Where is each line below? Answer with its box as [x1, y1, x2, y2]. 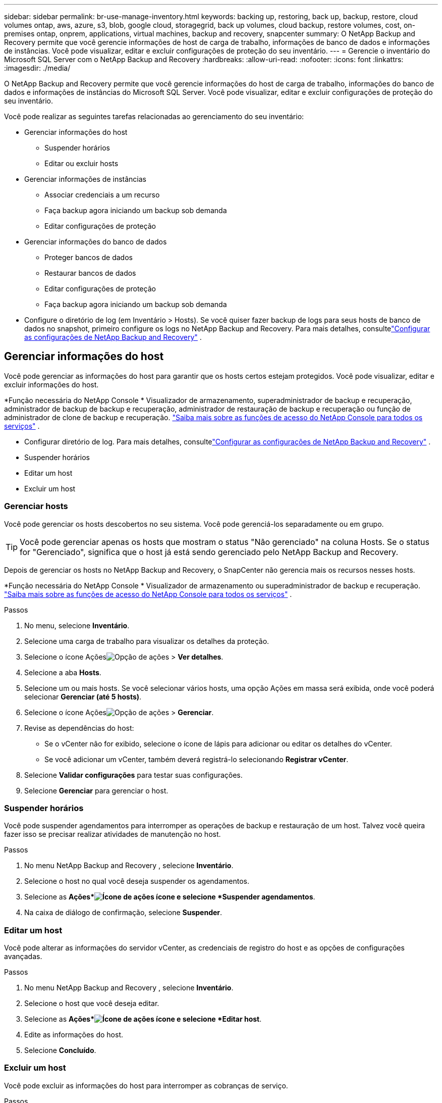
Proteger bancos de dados [44, 253, 133, 262]
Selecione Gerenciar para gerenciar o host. [24, 786, 169, 795]
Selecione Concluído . [24, 1046, 96, 1055]
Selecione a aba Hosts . [24, 668, 101, 677]
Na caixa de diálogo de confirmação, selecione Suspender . [24, 908, 223, 917]
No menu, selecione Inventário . [24, 621, 130, 630]
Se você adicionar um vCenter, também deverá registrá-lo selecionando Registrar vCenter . [44, 755, 349, 764]
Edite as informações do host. [24, 1030, 124, 1039]
